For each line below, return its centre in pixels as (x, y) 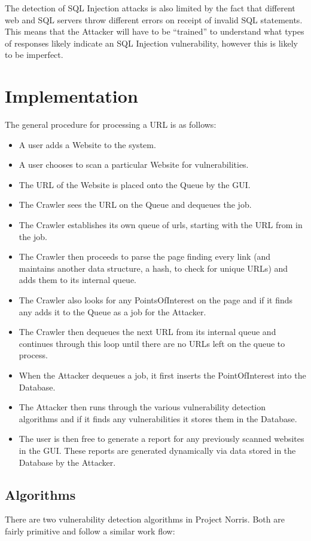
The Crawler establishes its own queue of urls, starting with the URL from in (161, 225)
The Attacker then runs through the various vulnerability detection (142, 407)
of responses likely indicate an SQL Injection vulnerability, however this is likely (151, 43)
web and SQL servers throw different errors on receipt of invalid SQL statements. (154, 19)
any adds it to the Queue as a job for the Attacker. (112, 311)
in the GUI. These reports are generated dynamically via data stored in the (157, 450)
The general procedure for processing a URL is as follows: (111, 125)
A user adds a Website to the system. (87, 144)
